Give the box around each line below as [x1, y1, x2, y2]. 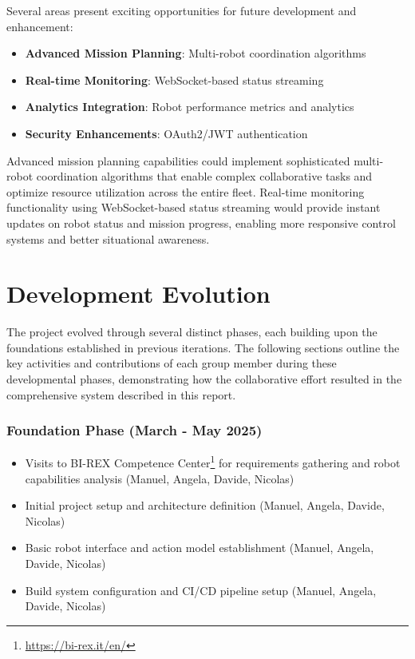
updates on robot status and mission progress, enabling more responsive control [6, 214, 396, 231]
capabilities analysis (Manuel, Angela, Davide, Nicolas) [25, 470, 294, 486]
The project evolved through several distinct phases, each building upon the [6, 324, 377, 340]
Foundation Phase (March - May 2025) [6, 420, 263, 440]
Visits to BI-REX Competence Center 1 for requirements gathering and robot [25, 452, 401, 471]
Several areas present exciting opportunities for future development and [6, 2, 357, 18]
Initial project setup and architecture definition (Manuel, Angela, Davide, [25, 497, 385, 514]
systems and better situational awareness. [6, 230, 210, 247]
